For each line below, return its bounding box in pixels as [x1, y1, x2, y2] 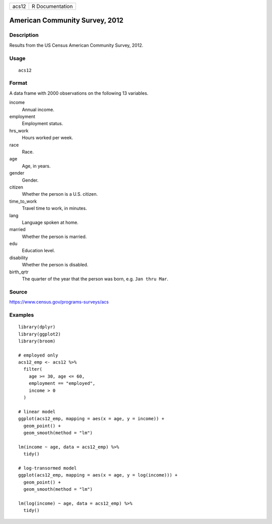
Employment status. [22, 121, 63, 127]
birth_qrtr [9, 269, 29, 275]
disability [9, 255, 28, 261]
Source [9, 288, 28, 295]
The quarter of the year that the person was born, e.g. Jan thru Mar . [22, 276, 169, 282]
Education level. [22, 248, 55, 254]
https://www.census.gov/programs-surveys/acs [9, 299, 109, 305]
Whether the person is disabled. [22, 262, 89, 268]
